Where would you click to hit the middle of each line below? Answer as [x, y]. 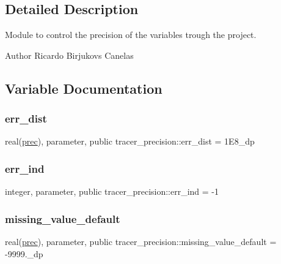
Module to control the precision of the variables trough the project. [131, 35]
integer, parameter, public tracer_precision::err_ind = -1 [112, 191]
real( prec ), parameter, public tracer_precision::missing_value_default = [141, 242]
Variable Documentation [84, 88]
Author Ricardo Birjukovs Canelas [69, 55]
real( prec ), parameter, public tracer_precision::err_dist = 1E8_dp [130, 141]
